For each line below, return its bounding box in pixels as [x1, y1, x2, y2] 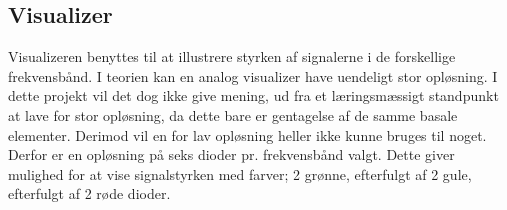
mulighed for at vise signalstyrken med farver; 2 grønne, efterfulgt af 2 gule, [8, 163, 472, 184]
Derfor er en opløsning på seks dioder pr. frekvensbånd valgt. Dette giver [8, 144, 455, 165]
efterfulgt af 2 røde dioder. [8, 183, 171, 204]
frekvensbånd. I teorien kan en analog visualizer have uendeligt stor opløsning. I [8, 65, 498, 86]
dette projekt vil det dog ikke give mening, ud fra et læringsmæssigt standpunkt [8, 85, 499, 106]
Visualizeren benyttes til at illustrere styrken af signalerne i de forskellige [8, 46, 456, 67]
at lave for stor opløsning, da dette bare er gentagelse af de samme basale [8, 104, 458, 125]
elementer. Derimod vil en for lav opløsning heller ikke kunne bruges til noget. [8, 124, 487, 145]
